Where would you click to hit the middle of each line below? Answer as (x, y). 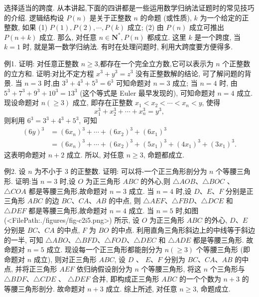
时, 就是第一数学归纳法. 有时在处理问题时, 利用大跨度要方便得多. (128, 47)
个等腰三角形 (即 (223, 249)
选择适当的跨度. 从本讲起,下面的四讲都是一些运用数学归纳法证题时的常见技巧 (129, 7)
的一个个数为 (200, 278)
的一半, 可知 (24, 239)
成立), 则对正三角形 (65, 259)
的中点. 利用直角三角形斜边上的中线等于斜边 (183, 229)
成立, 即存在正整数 (103, 102)
